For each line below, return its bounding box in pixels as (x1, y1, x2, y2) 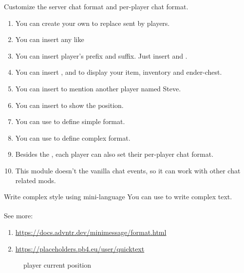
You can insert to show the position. (15, 100, 124, 110)
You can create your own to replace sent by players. (15, 18, 170, 28)
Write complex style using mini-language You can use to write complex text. (4, 191, 232, 202)
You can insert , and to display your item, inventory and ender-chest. (15, 67, 222, 77)
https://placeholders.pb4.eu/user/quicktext (15, 243, 145, 253)
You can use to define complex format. (15, 132, 131, 143)
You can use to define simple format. (15, 116, 125, 126)
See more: (4, 210, 33, 221)
